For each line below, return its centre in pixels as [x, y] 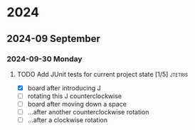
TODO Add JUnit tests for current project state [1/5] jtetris [102, 74]
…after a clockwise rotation [68, 120]
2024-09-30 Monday [44, 59]
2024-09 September [54, 39]
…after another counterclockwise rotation [88, 112]
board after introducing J [64, 88]
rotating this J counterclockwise [75, 96]
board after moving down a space [77, 104]
